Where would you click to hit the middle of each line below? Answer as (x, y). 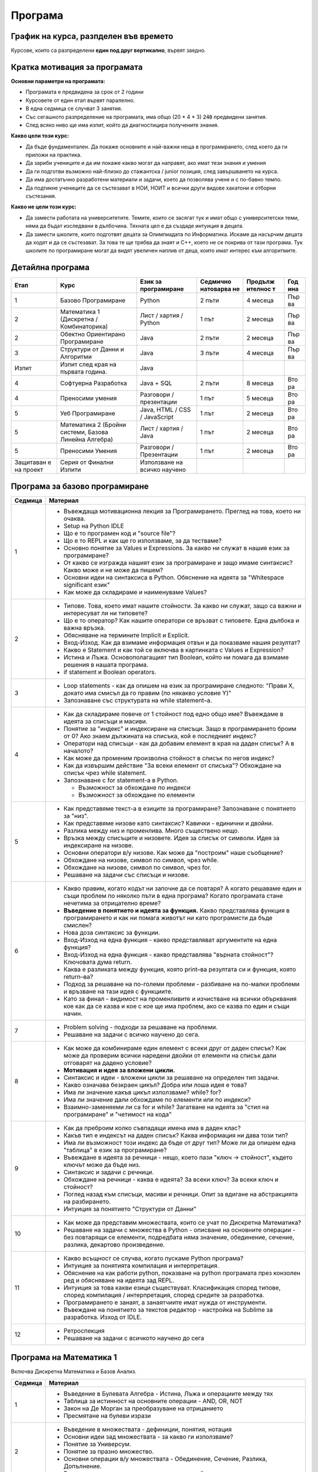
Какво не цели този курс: (44, 207)
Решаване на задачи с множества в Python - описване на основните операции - (179, 1229)
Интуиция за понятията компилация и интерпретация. (141, 1265)
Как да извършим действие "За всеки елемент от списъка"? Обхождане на (172, 765)
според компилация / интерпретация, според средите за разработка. (164, 1295)
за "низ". (76, 815)
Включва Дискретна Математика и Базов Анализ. (74, 1371)
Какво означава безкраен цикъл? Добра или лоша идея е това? (155, 1085)
